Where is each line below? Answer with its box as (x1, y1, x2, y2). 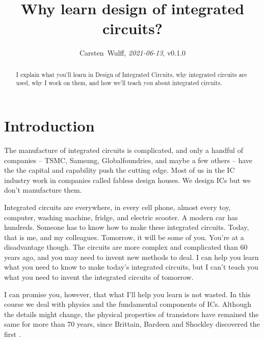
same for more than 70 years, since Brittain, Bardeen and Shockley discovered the (4, 319, 260, 329)
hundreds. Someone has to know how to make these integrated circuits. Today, (4, 222, 249, 232)
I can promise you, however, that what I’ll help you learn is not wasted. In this (4, 288, 251, 299)
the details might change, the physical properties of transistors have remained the (4, 308, 259, 319)
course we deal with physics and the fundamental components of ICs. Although (4, 299, 251, 309)
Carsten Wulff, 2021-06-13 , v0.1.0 (79, 47, 186, 58)
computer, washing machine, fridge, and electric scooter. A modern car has (4, 212, 238, 222)
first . (4, 329, 21, 339)
